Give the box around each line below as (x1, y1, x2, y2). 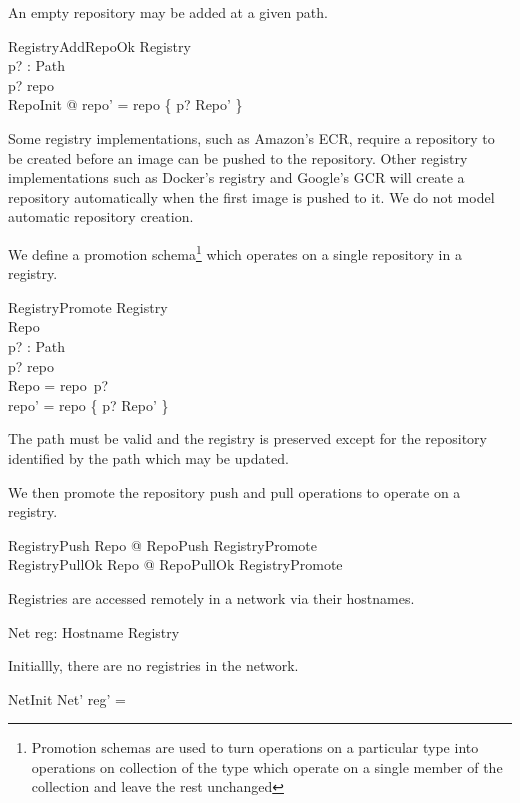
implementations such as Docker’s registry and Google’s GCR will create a (8, 167, 465, 188)
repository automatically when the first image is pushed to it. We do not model (8, 186, 495, 207)
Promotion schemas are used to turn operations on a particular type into (31, 737, 479, 758)
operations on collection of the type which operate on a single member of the (31, 756, 503, 777)
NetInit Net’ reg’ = (8, 688, 126, 709)
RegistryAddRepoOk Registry (8, 35, 191, 56)
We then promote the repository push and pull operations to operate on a (8, 481, 461, 502)
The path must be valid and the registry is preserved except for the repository (8, 428, 487, 449)
